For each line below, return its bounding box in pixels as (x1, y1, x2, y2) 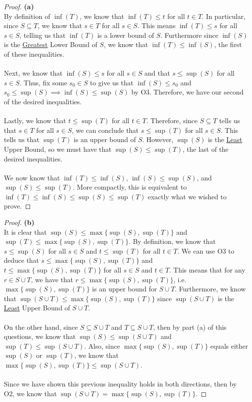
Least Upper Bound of (4, 303, 70, 313)
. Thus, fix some (19, 77, 67, 87)
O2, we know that (4, 388, 57, 398)
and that (144, 68, 170, 78)
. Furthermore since (160, 30, 219, 40)
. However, (142, 134, 173, 145)
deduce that (4, 255, 39, 265)
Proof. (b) (4, 217, 35, 227)
